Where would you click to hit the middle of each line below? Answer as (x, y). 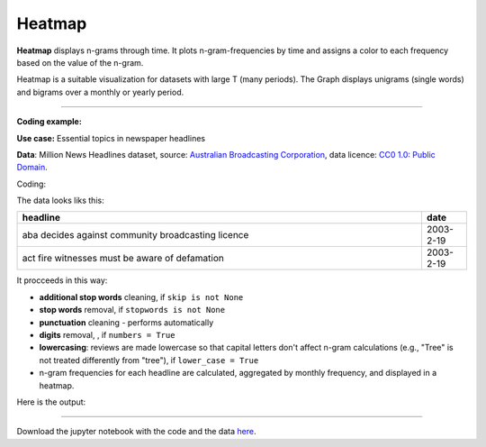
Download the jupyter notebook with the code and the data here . (136, 432)
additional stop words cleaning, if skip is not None (141, 296)
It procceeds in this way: (62, 280)
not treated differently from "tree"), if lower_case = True (149, 360)
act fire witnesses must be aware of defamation (123, 259)
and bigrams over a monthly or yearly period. (100, 92)
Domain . (32, 168)
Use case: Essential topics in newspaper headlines (111, 138)
